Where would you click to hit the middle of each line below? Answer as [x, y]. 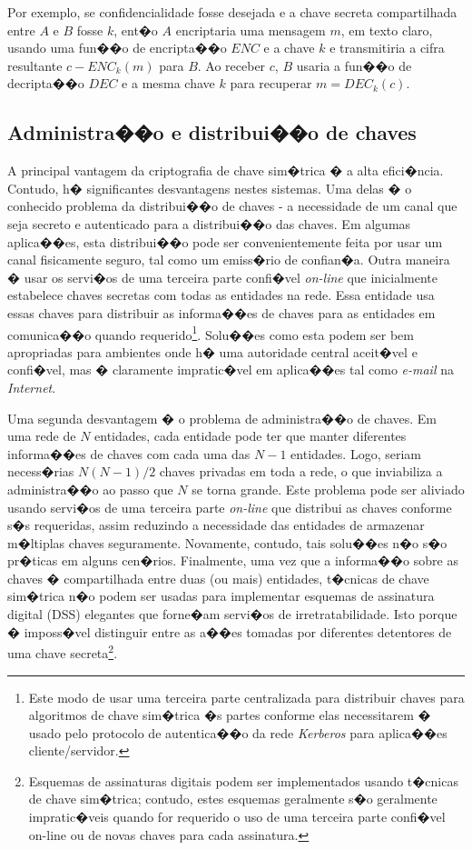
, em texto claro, [387, 30]
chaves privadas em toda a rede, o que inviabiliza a [301, 471]
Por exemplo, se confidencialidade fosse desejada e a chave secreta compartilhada [232, 12]
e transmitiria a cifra [387, 48]
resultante [35, 65]
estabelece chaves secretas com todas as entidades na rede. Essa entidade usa [221, 295]
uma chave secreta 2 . [63, 651]
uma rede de [42, 436]
